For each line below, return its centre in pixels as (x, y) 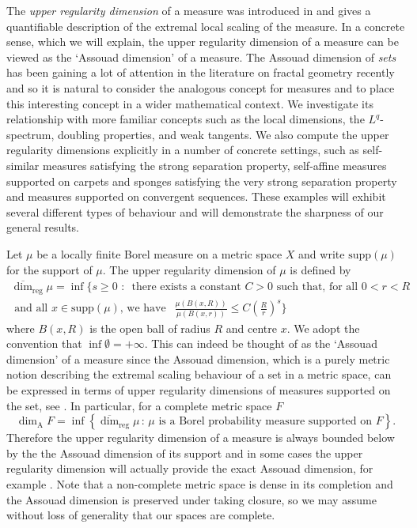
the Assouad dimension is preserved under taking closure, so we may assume (191, 499)
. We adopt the (323, 328)
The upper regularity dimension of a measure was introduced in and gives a (189, 10)
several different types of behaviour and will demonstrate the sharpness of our (195, 211)
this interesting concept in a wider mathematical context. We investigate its (190, 103)
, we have (143, 309)
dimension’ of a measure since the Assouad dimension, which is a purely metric (198, 358)
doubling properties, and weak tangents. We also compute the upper (224, 134)
